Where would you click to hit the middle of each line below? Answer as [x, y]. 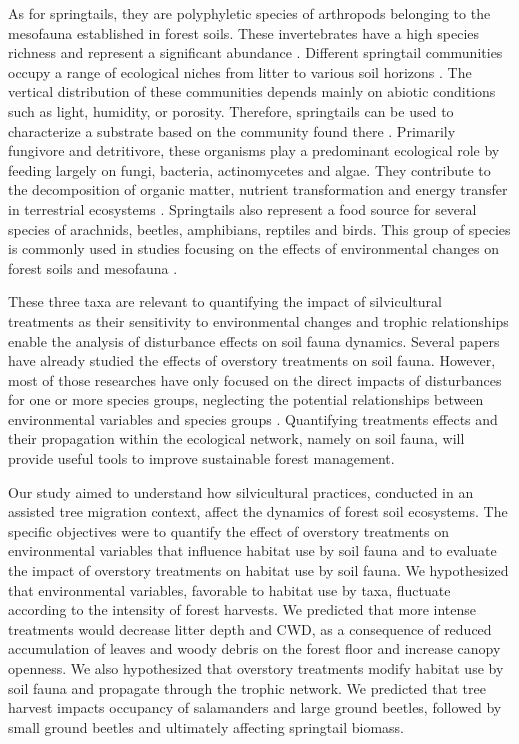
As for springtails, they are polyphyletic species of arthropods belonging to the [249, 13]
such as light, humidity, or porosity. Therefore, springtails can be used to [231, 110]
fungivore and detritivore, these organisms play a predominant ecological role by [254, 150]
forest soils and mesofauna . [93, 267]
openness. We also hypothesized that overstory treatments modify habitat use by [256, 668]
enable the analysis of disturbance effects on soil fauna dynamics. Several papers [254, 340]
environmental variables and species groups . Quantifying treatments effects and [253, 418]
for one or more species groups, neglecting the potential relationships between [246, 399]
